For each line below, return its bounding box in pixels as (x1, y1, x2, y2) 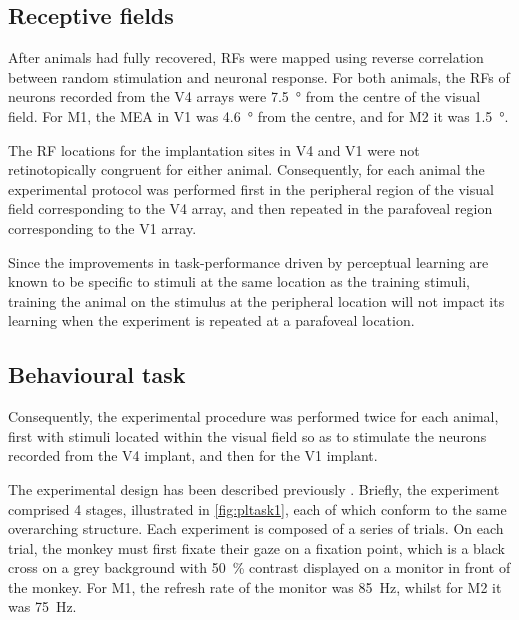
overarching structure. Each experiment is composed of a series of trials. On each (8, 518, 504, 539)
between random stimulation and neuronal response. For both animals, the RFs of (8, 66, 510, 87)
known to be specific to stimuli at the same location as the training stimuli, (8, 271, 471, 292)
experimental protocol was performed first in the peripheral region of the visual (8, 178, 494, 199)
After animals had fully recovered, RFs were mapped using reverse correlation (8, 47, 484, 68)
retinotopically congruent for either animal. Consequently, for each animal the (8, 159, 485, 180)
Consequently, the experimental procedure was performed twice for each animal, (8, 406, 499, 427)
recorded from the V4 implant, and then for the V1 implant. (8, 445, 378, 466)
